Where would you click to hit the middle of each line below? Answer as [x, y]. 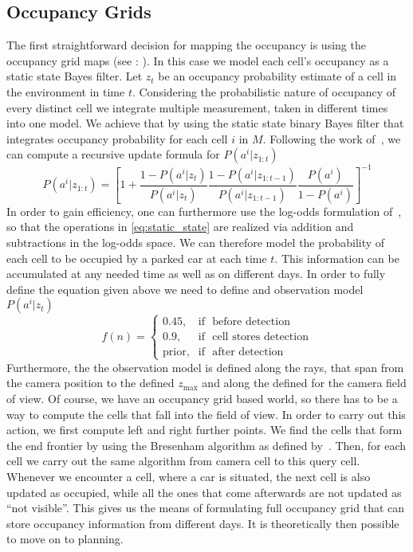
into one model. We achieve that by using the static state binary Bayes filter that [205, 123]
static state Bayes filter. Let [75, 76]
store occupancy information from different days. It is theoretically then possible [203, 523]
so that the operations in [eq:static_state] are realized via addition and [180, 227]
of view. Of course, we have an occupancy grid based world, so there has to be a [202, 399]
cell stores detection [260, 337]
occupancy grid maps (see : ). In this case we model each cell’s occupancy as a [198, 60]
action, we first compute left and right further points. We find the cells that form [205, 430]
